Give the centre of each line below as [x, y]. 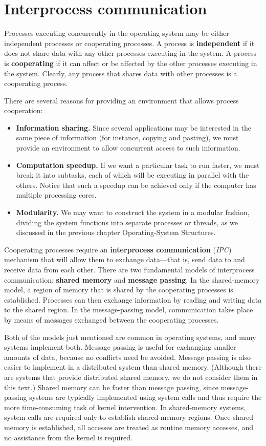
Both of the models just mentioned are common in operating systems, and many [130, 337]
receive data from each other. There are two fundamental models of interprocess [129, 269]
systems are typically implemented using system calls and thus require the [146, 397]
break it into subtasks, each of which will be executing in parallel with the [132, 175]
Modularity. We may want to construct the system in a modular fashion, [133, 212]
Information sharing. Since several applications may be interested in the [134, 127]
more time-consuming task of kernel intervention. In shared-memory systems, [125, 407]
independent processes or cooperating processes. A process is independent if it [129, 43]
